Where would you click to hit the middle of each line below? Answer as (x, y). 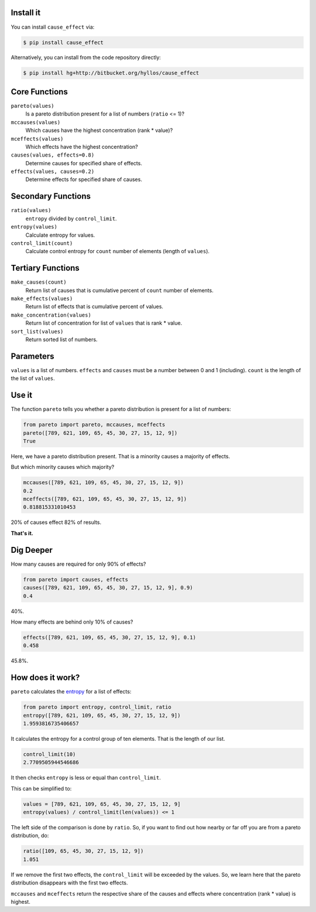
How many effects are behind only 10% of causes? (72, 622)
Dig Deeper (32, 550)
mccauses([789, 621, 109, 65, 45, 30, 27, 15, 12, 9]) (103, 483)
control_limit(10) (49, 754)
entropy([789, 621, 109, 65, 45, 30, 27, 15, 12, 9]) (102, 715)
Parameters (32, 356)
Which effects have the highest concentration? (82, 147)
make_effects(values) (42, 299)
